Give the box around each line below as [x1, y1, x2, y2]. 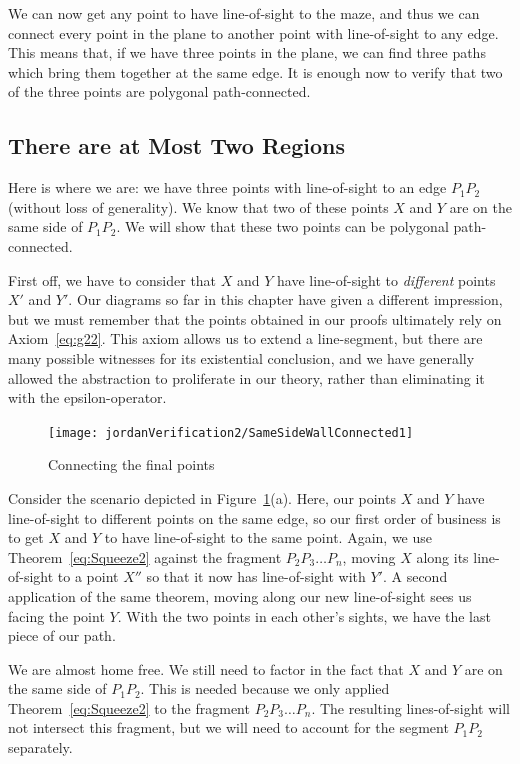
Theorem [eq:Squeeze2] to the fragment [8, 697, 250, 718]
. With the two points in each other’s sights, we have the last [117, 605, 491, 626]
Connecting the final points [48, 454, 215, 475]
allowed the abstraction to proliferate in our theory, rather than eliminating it [8, 367, 485, 388]
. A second [382, 566, 448, 587]
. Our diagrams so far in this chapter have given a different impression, [68, 289, 503, 310]
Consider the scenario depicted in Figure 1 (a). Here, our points [8, 487, 396, 508]
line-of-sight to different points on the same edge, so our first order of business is [8, 507, 501, 528]
